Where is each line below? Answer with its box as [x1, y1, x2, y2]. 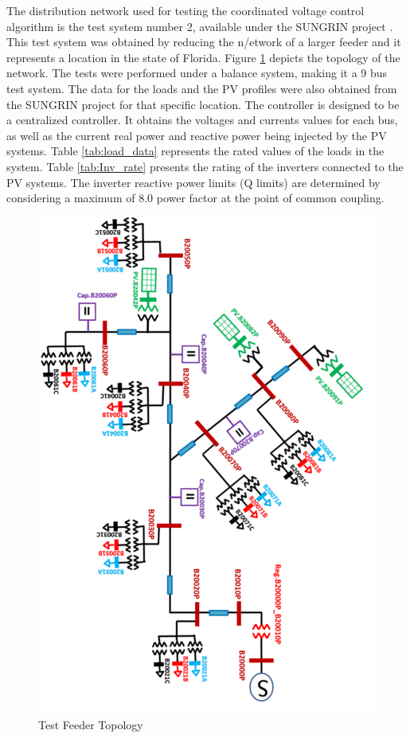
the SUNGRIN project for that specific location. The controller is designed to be [6, 96, 400, 112]
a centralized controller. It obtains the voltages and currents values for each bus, [6, 111, 398, 128]
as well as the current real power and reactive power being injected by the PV [6, 127, 387, 143]
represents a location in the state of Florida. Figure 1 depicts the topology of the [6, 49, 400, 65]
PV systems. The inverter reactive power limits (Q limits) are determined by [6, 174, 381, 190]
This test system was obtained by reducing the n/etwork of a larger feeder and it [6, 33, 401, 50]
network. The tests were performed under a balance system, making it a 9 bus [6, 64, 388, 81]
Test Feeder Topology [38, 716, 143, 732]
